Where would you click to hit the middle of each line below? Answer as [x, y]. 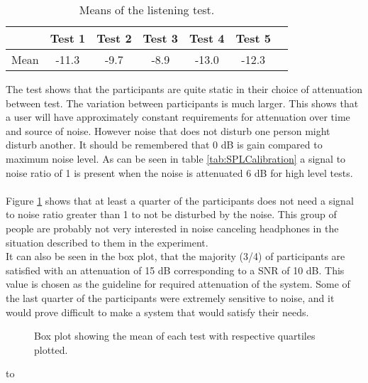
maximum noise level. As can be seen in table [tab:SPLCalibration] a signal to [176, 158]
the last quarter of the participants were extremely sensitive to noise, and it [170, 297]
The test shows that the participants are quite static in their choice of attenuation [184, 89]
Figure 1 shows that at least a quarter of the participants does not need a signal [180, 200]
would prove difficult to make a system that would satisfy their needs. [157, 312]
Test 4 [207, 38]
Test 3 [161, 38]
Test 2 [114, 38]
